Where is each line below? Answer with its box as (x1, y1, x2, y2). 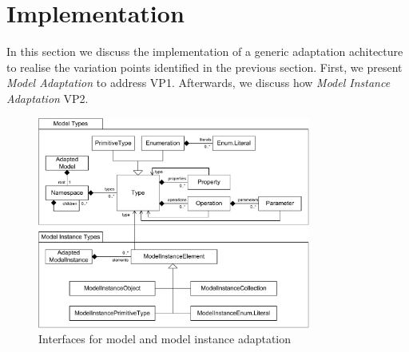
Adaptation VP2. (6, 89, 89, 106)
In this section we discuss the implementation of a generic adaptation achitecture (6, 43, 403, 60)
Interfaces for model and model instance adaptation (38, 330, 292, 347)
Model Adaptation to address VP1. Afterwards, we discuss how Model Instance (6, 74, 391, 91)
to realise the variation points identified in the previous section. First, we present (6, 58, 403, 75)
